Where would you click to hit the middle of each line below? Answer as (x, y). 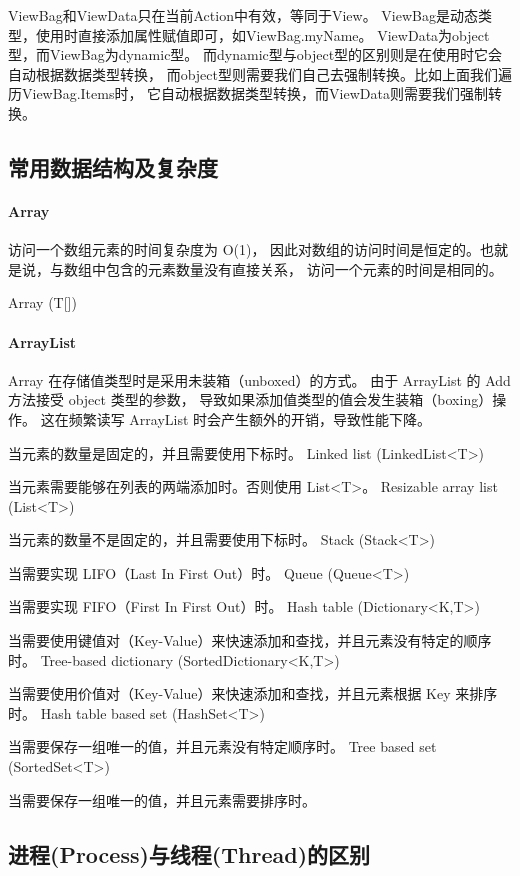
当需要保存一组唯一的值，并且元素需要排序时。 (162, 799)
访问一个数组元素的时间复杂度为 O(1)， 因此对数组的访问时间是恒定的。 (244, 249)
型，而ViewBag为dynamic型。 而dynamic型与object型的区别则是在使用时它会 (255, 54)
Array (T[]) (42, 302)
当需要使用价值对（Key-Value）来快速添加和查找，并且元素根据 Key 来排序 (253, 693)
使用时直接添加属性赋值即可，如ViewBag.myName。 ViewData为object (262, 34)
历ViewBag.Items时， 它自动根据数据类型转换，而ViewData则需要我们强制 (248, 93)
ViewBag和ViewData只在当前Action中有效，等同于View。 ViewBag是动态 (243, 15)
